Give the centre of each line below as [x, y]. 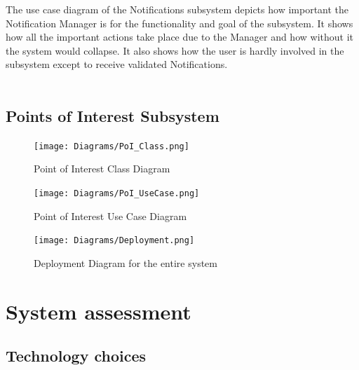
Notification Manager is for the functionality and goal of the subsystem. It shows [179, 23]
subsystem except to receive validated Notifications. [117, 64]
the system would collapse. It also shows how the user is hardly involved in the [175, 50]
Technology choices [76, 356]
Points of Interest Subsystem [113, 115]
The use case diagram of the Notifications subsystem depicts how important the [177, 9]
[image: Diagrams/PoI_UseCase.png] [117, 194]
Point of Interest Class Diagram [102, 169]
